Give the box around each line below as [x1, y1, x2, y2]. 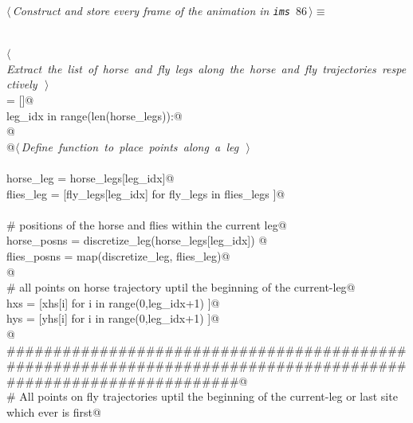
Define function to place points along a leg [21, 138, 239, 155]
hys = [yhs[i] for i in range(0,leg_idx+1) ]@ [6, 310, 220, 327]
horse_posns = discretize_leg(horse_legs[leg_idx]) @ [6, 232, 268, 249]
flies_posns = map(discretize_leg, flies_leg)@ [6, 247, 230, 264]
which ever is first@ [6, 403, 101, 420]
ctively [6, 76, 37, 92]
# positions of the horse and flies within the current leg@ [6, 216, 287, 233]
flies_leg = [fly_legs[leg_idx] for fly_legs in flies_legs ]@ [6, 185, 285, 202]
